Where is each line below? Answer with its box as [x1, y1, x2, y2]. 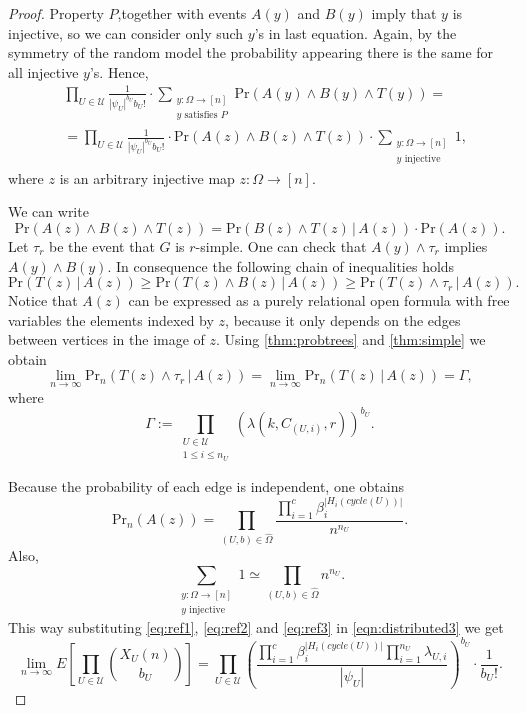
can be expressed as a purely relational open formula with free [128, 290, 510, 311]
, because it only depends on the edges [225, 309, 461, 330]
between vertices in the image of [8, 329, 205, 350]
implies [444, 235, 488, 256]
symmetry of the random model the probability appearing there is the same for [8, 42, 494, 63]
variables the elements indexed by [8, 309, 214, 330]
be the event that [49, 235, 155, 256]
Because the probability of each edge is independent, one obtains [8, 475, 404, 496]
